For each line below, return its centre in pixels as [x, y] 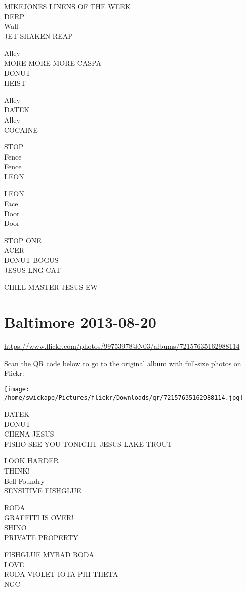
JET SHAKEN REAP [38, 36]
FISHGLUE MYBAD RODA [49, 554]
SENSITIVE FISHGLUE [43, 490]
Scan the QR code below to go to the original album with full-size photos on [123, 363]
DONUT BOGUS [31, 260]
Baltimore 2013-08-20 [80, 322]
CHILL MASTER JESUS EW [51, 287]
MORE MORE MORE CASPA [53, 63]
